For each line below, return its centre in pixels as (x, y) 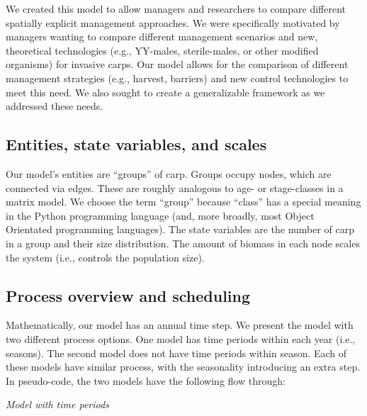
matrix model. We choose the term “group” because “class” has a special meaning (183, 202)
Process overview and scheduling (128, 295)
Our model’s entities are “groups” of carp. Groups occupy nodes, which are (169, 173)
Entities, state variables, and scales (136, 144)
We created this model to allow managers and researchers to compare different (176, 9)
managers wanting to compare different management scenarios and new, (162, 36)
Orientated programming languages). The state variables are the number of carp (180, 229)
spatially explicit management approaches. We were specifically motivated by (173, 22)
